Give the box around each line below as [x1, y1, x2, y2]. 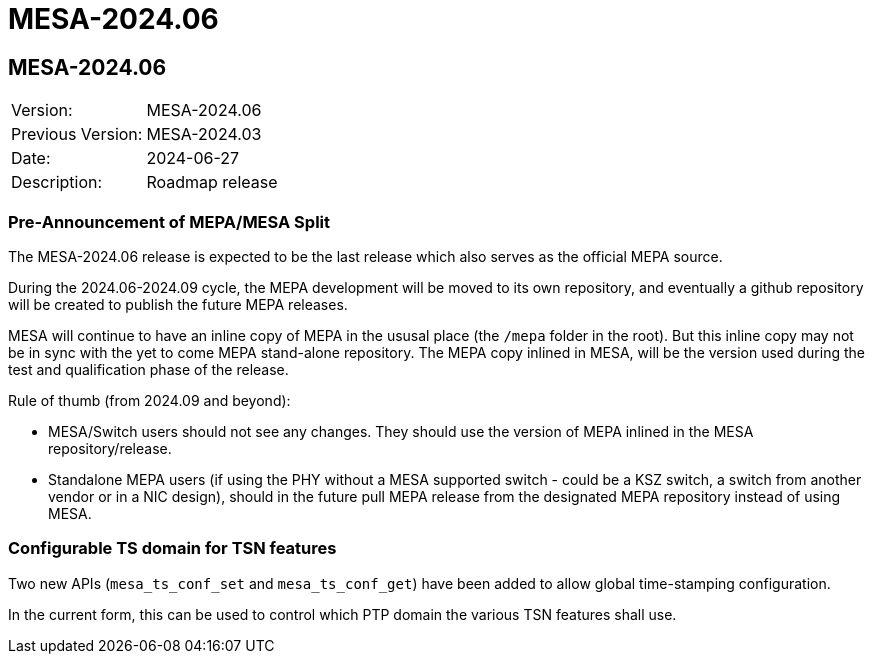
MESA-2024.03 [146, 124, 262, 145]
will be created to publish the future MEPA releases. [8, 295, 348, 313]
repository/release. [48, 439, 172, 457]
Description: [11, 172, 103, 193]
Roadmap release [146, 172, 278, 193]
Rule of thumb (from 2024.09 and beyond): [8, 391, 291, 409]
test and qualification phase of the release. [8, 360, 289, 378]
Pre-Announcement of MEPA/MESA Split [8, 211, 330, 232]
